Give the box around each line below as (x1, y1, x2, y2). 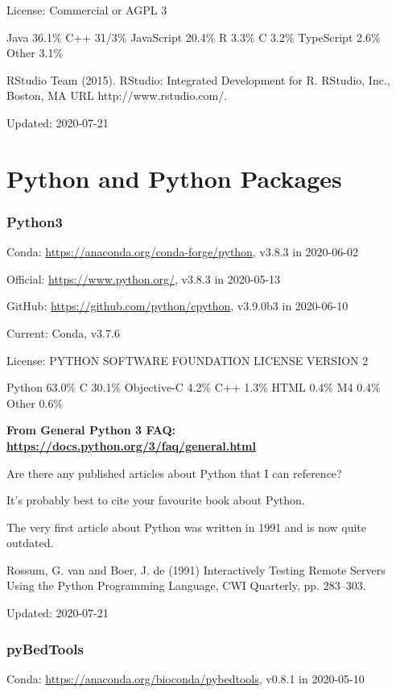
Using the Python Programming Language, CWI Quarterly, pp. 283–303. (6, 577, 366, 594)
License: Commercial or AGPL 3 (6, 2, 167, 18)
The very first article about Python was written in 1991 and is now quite (6, 518, 367, 535)
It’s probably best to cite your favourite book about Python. (6, 492, 305, 508)
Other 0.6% (6, 394, 64, 411)
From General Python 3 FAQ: (6, 421, 175, 438)
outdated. (6, 534, 54, 551)
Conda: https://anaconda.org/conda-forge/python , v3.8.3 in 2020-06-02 (6, 243, 358, 260)
